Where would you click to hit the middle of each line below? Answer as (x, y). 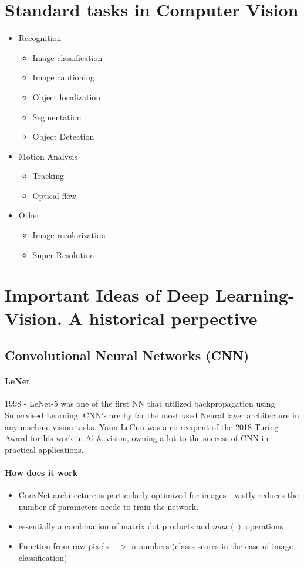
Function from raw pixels (63, 545)
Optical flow (54, 195)
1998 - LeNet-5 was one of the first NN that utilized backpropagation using (140, 403)
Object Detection (63, 136)
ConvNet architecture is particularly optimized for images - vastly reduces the (159, 495)
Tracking (48, 176)
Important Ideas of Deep (107, 295)
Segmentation (57, 116)
